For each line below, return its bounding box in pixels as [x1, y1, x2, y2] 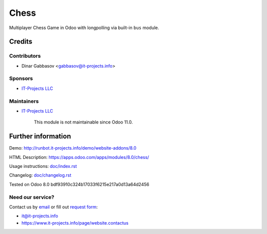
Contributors [9, 52, 41, 59]
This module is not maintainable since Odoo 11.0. [34, 119, 133, 125]
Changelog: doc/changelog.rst [9, 172, 72, 178]
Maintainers [9, 98, 39, 105]
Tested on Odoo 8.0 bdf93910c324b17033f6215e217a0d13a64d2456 [9, 181, 149, 187]
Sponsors [9, 75, 33, 82]
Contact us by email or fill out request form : [9, 204, 98, 210]
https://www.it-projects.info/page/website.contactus [21, 220, 129, 226]
